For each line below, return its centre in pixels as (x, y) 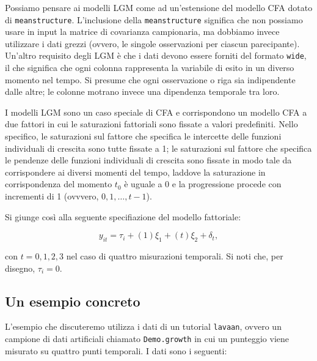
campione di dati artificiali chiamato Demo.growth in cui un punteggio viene (147, 339)
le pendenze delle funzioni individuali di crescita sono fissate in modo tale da (148, 160)
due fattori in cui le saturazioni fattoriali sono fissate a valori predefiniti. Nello (151, 124)
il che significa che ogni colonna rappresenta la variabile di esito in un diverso (150, 68)
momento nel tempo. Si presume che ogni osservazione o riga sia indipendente (150, 79)
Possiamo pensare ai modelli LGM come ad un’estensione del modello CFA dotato (159, 7)
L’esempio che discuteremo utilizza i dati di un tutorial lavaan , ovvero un (143, 326)
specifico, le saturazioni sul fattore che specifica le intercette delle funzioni (143, 136)
